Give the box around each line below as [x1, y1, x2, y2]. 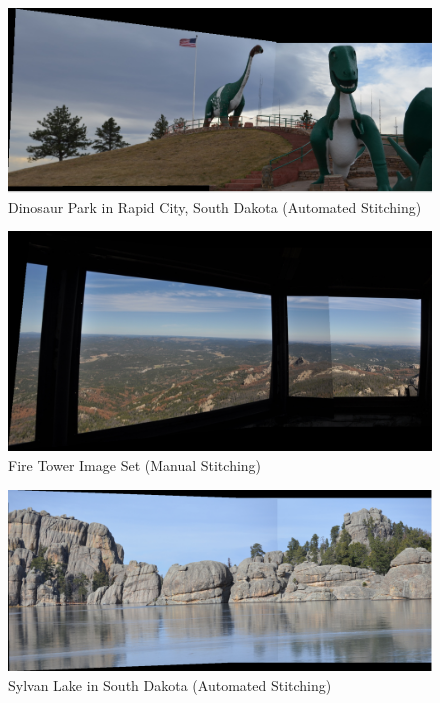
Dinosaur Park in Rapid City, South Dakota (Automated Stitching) [8, 196, 422, 217]
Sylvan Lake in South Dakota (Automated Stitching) [8, 674, 332, 695]
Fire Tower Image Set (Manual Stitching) [8, 454, 262, 475]
